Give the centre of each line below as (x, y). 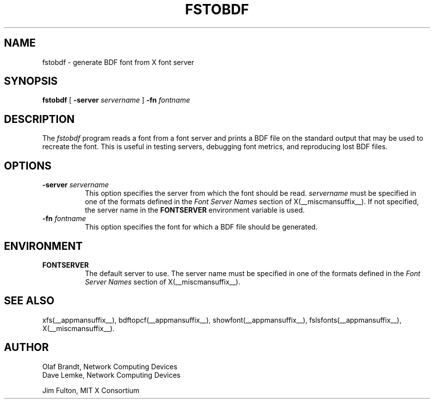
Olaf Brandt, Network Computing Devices (110, 366)
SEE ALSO (29, 301)
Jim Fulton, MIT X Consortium (91, 390)
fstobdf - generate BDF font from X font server (118, 62)
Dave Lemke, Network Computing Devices (111, 375)
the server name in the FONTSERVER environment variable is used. (195, 210)
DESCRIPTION (39, 119)
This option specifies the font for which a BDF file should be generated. (201, 227)
